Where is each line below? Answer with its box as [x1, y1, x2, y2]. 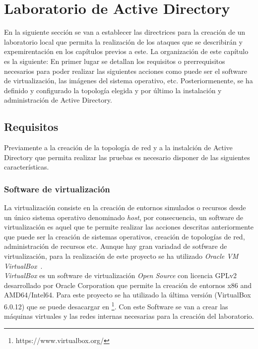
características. [4, 162, 49, 172]
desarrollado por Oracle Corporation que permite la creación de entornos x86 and [4, 280, 252, 290]
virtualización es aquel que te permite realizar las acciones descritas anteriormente [4, 222, 254, 232]
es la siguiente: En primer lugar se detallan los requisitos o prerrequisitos [4, 56, 225, 66]
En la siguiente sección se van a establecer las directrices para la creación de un [4, 27, 246, 37]
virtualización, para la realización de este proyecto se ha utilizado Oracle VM [4, 251, 239, 261]
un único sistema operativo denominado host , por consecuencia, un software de [4, 212, 244, 222]
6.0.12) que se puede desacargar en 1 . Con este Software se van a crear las [4, 300, 228, 311]
